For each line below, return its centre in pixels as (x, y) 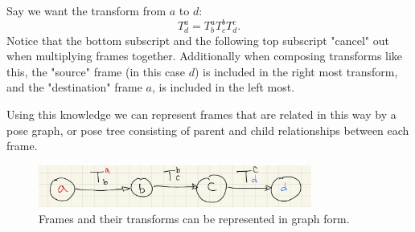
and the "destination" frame (74, 87)
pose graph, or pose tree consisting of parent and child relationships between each (208, 130)
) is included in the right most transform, (296, 71)
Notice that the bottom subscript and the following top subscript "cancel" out (198, 40)
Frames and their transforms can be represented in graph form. (194, 218)
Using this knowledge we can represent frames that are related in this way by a (201, 114)
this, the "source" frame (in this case (96, 71)
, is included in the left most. (223, 87)
